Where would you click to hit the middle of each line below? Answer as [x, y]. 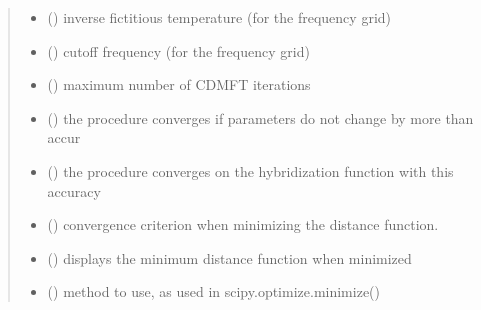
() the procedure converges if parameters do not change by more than [260, 117]
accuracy [74, 190]
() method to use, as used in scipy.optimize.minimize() [213, 291]
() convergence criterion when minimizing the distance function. [243, 224]
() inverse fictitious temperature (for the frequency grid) [219, 17]
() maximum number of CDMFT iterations [179, 84]
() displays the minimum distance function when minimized [229, 257]
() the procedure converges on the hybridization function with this [250, 170]
